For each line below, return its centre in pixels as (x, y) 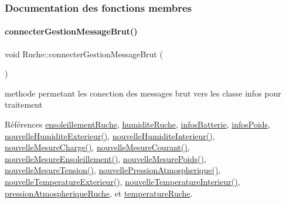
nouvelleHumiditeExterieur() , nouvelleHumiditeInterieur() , (110, 135)
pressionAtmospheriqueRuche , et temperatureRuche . (99, 193)
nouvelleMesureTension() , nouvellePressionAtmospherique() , (113, 170)
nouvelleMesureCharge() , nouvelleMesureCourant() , (97, 147)
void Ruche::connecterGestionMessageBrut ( (84, 54)
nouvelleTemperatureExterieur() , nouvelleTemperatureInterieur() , (122, 181)
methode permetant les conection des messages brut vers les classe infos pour (143, 93)
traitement (24, 104)
